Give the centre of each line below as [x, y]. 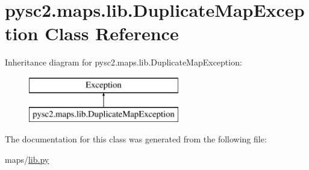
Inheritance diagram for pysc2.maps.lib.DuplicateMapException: [123, 62]
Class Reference [112, 33]
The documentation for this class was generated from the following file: [136, 139]
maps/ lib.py [27, 159]
